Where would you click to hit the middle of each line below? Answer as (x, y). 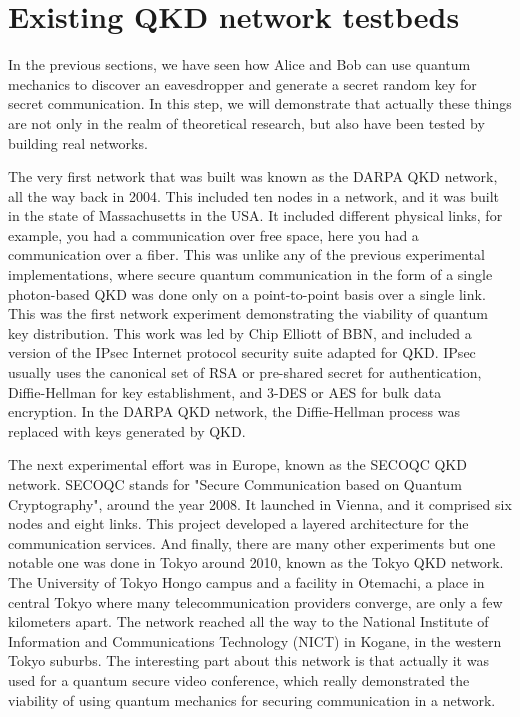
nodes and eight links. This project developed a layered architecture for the (238, 523)
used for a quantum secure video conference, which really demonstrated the (239, 679)
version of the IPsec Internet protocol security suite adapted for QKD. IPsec (242, 352)
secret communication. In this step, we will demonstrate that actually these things (260, 103)
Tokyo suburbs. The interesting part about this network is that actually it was (248, 660)
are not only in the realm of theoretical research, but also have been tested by (246, 122)
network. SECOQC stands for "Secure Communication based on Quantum (235, 484)
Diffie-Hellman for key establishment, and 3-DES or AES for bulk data (225, 391)
